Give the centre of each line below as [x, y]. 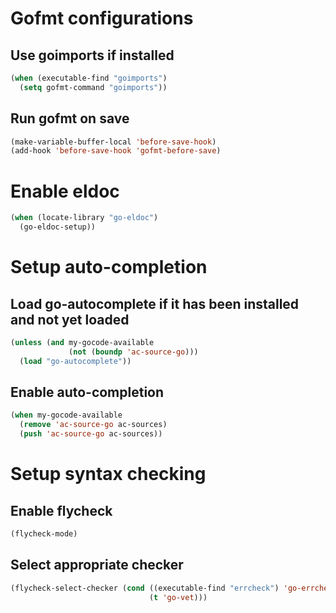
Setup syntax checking [108, 474]
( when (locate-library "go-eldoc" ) [84, 218]
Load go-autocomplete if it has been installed [155, 303]
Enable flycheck [61, 510]
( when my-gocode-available [66, 415]
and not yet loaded [70, 319]
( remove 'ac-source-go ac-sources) [93, 425]
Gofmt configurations [102, 18]
